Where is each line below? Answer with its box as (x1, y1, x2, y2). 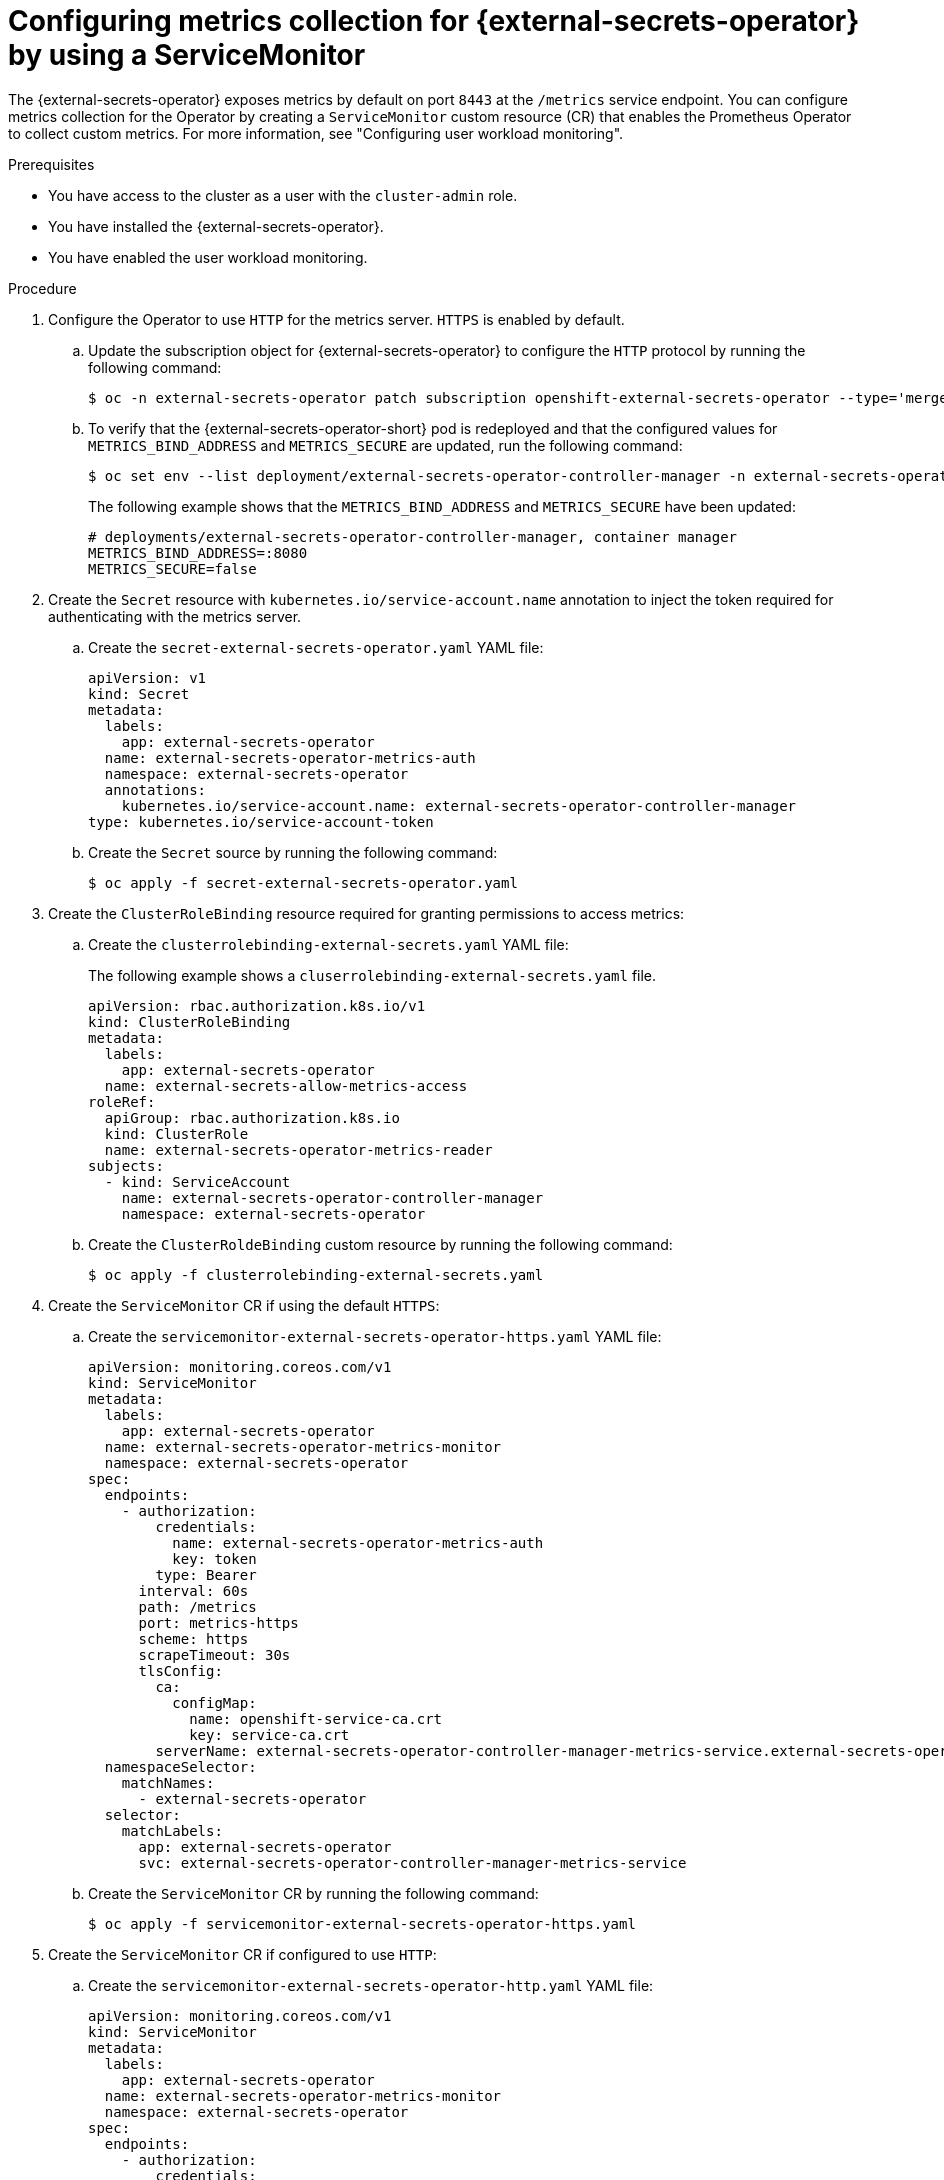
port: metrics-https (138, 1614, 299, 1631)
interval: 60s (138, 1582, 249, 1599)
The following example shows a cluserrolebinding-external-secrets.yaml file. (88, 966, 657, 984)
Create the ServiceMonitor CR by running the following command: (88, 1884, 539, 1902)
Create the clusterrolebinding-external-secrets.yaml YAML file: (88, 935, 569, 953)
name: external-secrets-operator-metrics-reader (104, 1141, 493, 1158)
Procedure (8, 279, 77, 297)
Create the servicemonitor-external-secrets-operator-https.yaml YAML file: (88, 1327, 662, 1345)
